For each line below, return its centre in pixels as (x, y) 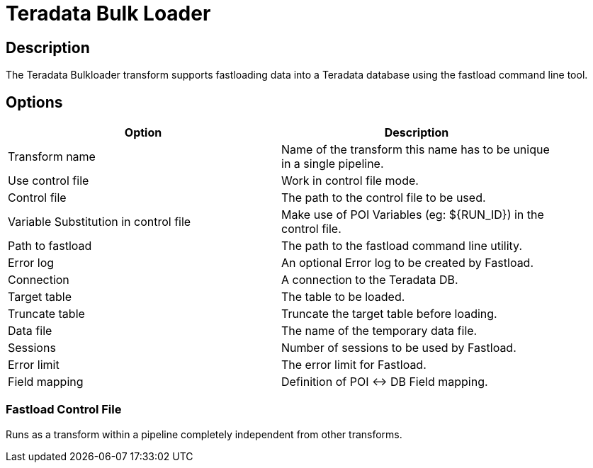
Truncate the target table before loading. (389, 314)
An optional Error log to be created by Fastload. (408, 263)
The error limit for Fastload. (354, 365)
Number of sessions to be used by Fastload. (399, 348)
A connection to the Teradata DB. (370, 280)
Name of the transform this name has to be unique (416, 150)
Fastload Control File (64, 410)
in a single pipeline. (333, 164)
